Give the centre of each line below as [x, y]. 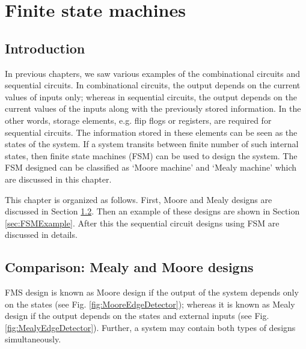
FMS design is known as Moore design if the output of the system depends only [152, 292]
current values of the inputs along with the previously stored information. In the [153, 108]
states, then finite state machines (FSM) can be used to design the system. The [151, 155]
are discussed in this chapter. [58, 179]
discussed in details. [41, 235]
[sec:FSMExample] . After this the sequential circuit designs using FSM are [142, 223]
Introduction [45, 48]
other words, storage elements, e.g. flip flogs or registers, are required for [138, 120]
